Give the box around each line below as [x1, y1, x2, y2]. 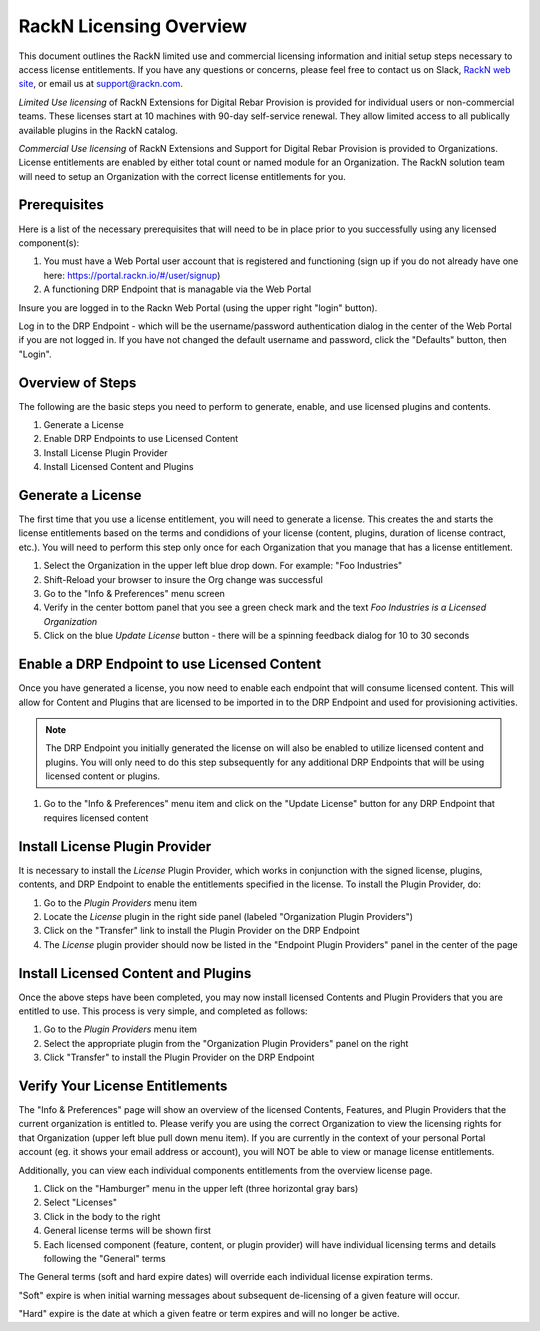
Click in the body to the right [43, 1210, 161, 1222]
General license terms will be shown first [43, 1225, 212, 1237]
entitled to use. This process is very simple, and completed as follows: [18, 1005, 309, 1017]
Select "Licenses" [43, 1196, 117, 1209]
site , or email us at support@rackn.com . [18, 78, 184, 90]
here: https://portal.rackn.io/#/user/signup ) [43, 269, 221, 281]
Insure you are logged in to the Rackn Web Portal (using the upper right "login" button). [18, 301, 378, 314]
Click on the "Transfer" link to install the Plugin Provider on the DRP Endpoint [43, 925, 360, 937]
